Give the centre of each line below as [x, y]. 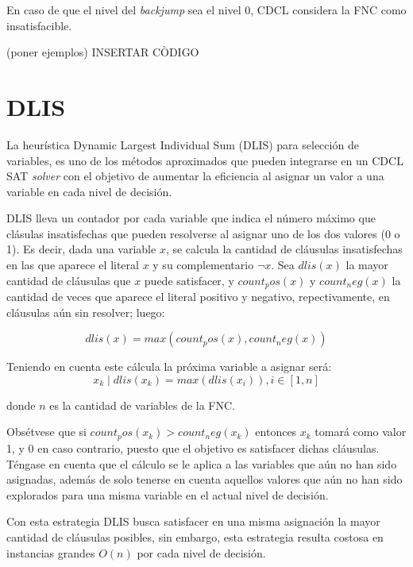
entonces [276, 432]
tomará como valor [361, 432]
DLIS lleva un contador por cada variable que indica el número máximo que [191, 218]
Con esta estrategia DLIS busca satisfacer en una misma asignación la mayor [193, 521]
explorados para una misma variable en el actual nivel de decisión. [168, 494]
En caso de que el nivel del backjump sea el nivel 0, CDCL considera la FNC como [206, 10]
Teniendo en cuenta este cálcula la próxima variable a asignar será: [169, 366]
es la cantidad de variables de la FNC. [143, 405]
